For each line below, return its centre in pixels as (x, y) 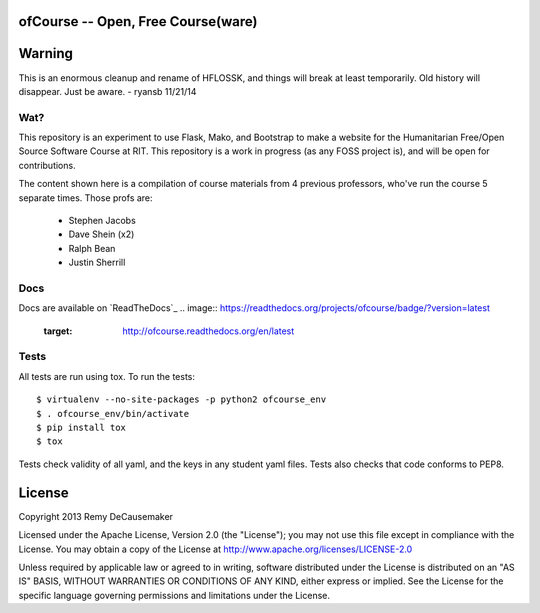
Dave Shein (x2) (101, 234)
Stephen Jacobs (102, 221)
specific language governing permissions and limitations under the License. (174, 595)
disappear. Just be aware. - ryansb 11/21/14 (107, 91)
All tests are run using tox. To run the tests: (106, 376)
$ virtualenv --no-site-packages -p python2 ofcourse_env (181, 399)
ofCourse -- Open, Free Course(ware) (138, 21)
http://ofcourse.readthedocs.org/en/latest (208, 331)
